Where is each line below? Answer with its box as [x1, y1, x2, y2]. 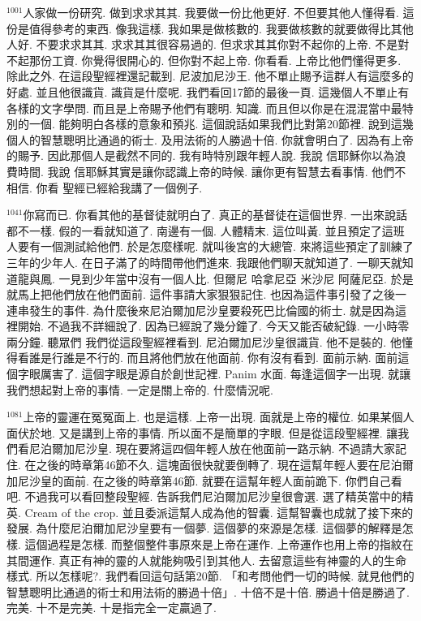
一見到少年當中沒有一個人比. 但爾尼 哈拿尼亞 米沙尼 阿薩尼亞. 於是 [58, 270, 414, 287]
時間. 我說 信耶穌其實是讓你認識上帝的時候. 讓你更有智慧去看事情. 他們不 [17, 162, 406, 179]
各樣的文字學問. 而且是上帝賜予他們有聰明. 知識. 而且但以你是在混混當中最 [6, 99, 402, 116]
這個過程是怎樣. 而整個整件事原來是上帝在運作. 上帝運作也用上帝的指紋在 [24, 536, 414, 552]
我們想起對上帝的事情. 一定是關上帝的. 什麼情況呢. [6, 381, 273, 398]
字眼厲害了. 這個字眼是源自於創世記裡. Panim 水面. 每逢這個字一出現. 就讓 [17, 365, 411, 382]
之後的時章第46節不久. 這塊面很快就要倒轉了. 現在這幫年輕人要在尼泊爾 [36, 456, 414, 473]
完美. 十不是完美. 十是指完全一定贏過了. [6, 599, 217, 616]
